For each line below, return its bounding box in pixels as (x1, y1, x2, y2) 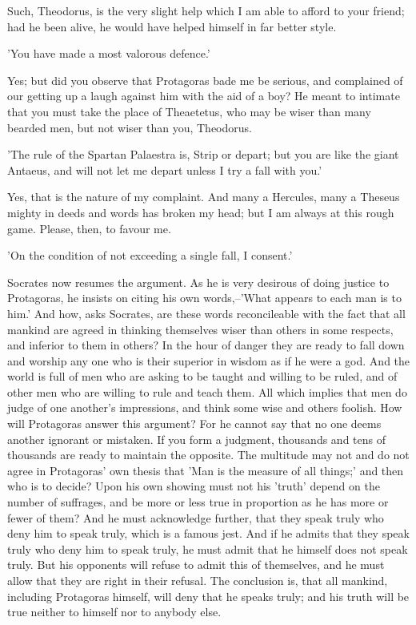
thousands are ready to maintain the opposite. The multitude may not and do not (7, 446, 410, 463)
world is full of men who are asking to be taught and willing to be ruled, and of (7, 368, 398, 385)
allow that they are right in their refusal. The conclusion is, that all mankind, (7, 572, 388, 588)
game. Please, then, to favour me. (7, 220, 171, 236)
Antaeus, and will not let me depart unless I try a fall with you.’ (7, 161, 322, 178)
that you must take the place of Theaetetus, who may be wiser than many (7, 103, 371, 119)
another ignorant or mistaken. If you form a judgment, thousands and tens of (7, 430, 386, 447)
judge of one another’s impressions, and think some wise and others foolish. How (7, 399, 402, 416)
